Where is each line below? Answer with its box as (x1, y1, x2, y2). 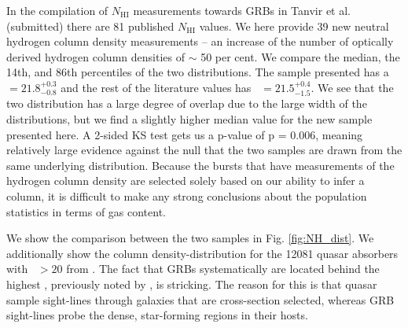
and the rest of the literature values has (61, 79, 252, 95)
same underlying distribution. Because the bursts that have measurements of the (6, 157, 395, 173)
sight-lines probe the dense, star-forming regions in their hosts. (6, 307, 308, 323)
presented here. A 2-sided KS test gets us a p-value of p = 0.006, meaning (6, 126, 363, 142)
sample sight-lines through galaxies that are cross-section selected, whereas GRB (6, 291, 395, 308)
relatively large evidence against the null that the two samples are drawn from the (6, 142, 402, 158)
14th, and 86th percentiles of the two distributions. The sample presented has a (6, 64, 389, 80)
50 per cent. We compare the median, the (200, 48, 400, 64)
